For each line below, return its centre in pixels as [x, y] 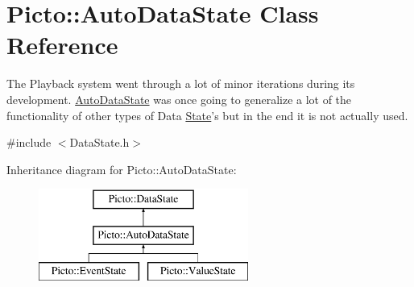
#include [29, 142]
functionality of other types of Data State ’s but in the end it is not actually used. [207, 115]
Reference [62, 45]
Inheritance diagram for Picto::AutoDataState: [122, 169]
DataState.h [99, 142]
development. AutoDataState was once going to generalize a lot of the [179, 99]
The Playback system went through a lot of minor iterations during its [181, 83]
